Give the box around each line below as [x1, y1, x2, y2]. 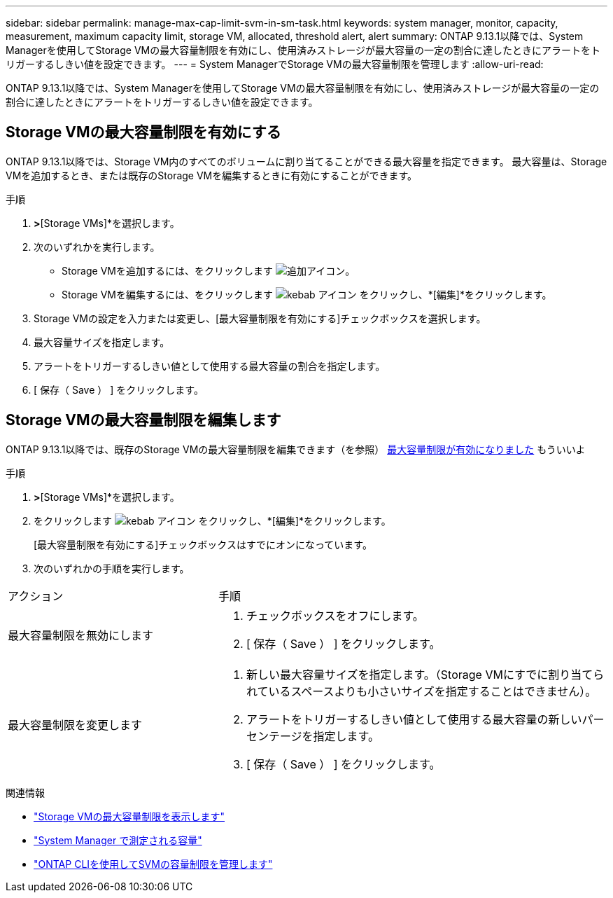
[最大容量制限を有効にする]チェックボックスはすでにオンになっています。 [34, 538, 372, 551]
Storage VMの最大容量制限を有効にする [6, 123, 281, 141]
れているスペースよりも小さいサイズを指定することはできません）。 [246, 684, 597, 698]
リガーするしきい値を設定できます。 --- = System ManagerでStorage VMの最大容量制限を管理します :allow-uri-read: [6, 58, 544, 70]
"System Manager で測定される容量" [34, 834, 202, 846]
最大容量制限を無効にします [8, 628, 154, 642]
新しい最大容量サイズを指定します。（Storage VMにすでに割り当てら [246, 667, 605, 682]
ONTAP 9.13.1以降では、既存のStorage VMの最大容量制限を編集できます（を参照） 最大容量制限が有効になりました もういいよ [6, 443, 586, 455]
